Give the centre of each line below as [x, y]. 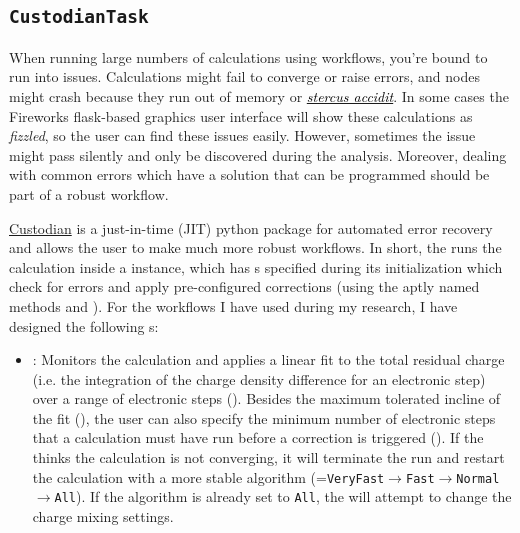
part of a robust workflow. [89, 193]
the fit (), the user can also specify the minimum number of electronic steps [264, 417]
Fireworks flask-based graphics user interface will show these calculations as [241, 115]
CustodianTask [79, 17]
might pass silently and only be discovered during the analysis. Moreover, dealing [258, 154]
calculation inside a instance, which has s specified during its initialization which [256, 266]
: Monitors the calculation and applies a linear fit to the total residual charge [268, 359]
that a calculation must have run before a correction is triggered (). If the [258, 437]
